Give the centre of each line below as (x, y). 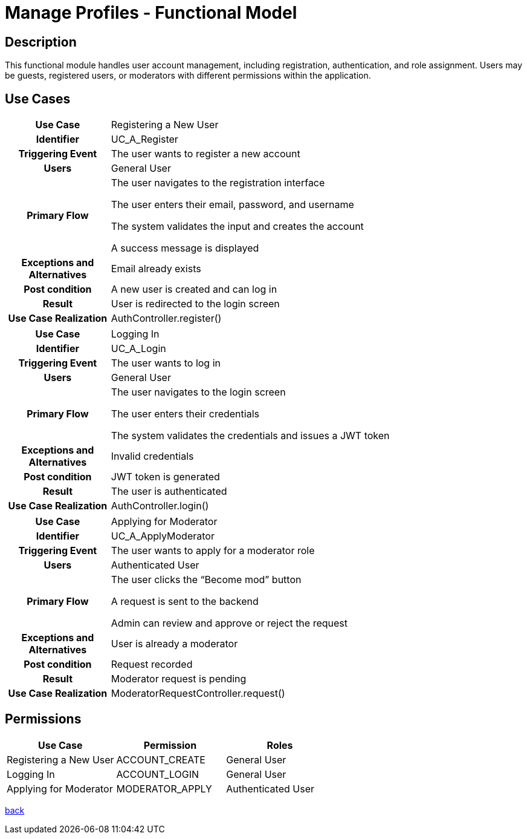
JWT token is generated (165, 477)
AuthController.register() (166, 318)
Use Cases (38, 99)
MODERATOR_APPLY (164, 788)
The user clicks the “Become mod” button (206, 580)
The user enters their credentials (185, 414)
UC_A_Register (144, 139)
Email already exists (156, 269)
